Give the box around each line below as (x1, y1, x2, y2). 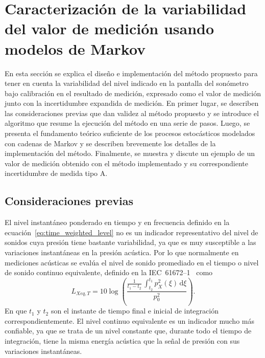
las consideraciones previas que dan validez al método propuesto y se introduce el (5, 107, 259, 118)
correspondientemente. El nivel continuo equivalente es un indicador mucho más (5, 315, 254, 326)
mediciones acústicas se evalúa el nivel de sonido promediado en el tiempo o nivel (5, 257, 259, 267)
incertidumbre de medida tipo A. (5, 168, 108, 178)
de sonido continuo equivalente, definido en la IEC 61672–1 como (5, 267, 213, 278)
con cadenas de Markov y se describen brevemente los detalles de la (5, 138, 216, 148)
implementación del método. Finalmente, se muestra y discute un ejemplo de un (5, 148, 255, 159)
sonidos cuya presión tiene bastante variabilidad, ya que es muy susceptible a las (5, 237, 256, 248)
